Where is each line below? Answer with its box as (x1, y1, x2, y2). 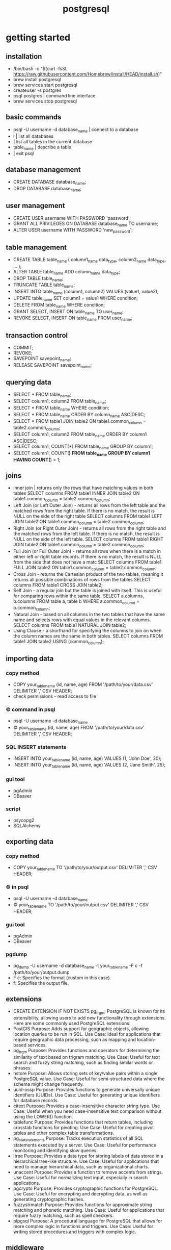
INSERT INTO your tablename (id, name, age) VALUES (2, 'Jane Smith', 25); (13, 762, 166, 769)
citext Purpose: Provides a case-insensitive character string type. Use (13, 1103, 160, 1109)
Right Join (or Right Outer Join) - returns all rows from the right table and (13, 525, 166, 531)
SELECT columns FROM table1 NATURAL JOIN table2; (13, 622, 127, 628)
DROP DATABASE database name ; (13, 186, 82, 193)
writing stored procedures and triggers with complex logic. (13, 1229, 136, 1235)
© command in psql (6, 706, 55, 713)
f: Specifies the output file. (13, 980, 69, 986)
